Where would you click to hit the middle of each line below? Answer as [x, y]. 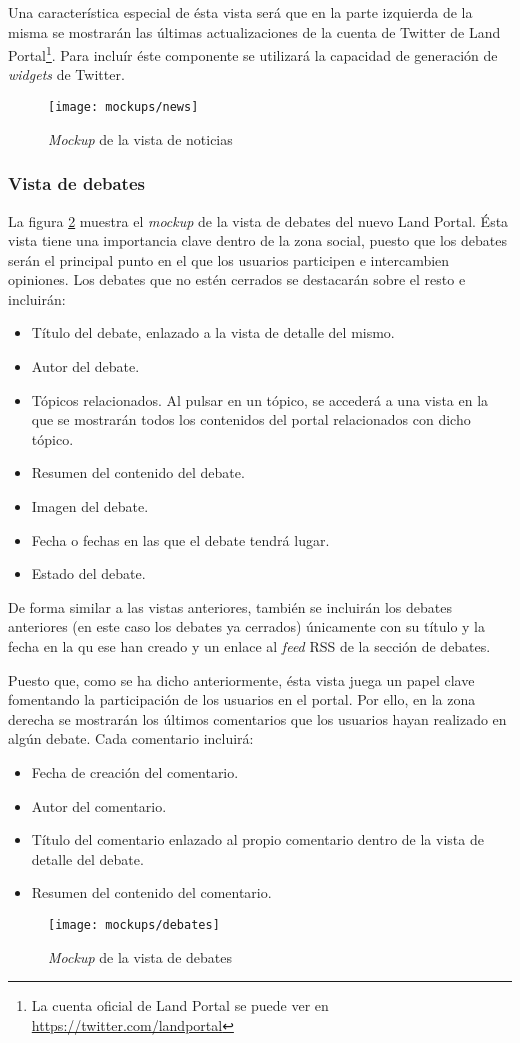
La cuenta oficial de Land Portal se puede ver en [180, 1005]
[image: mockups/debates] [134, 924]
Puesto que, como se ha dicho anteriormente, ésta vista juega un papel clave [241, 679]
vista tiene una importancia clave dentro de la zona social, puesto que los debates [257, 240]
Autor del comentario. [99, 805]
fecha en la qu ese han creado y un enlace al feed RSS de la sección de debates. [249, 646]
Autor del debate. [85, 366]
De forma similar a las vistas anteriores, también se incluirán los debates [230, 606]
